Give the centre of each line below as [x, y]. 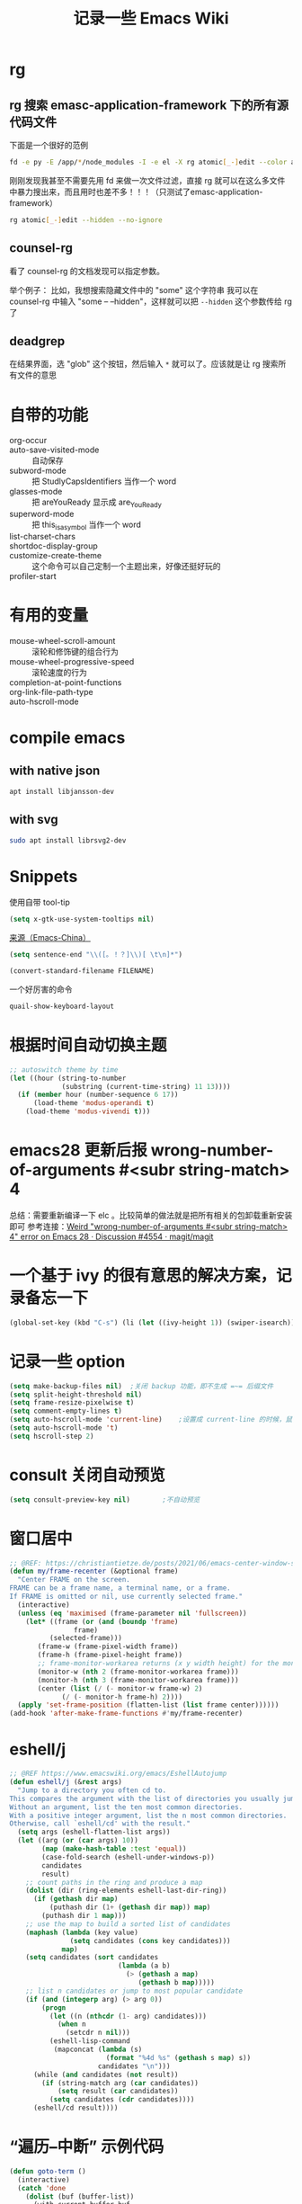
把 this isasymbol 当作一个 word [87, 525]
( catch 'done [42, 2188]
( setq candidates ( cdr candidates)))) [122, 2100]
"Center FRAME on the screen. [74, 1580]
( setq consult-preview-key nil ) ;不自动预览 [105, 1499]
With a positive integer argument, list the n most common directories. [148, 1816]
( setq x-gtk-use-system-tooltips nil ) [82, 919]
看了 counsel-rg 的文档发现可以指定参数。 [87, 271]
